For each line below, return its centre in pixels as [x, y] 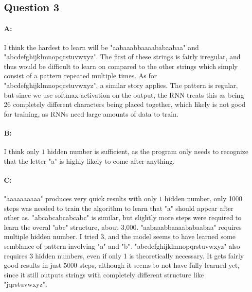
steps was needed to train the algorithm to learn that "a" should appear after [119, 208]
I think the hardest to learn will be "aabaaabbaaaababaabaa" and [101, 47]
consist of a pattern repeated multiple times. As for [81, 76]
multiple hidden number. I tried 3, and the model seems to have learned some [120, 236]
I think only [22, 151]
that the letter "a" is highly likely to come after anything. [89, 161]
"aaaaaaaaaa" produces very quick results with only [81, 198]
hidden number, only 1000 [204, 198]
